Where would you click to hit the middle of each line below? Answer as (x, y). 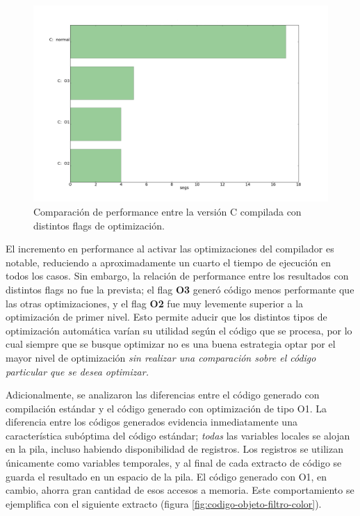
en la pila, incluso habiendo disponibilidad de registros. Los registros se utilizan (174, 449)
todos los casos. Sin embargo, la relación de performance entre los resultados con (177, 276)
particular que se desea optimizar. (77, 371)
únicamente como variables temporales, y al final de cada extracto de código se (174, 463)
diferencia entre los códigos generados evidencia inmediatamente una (152, 422)
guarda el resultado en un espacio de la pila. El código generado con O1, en (166, 476)
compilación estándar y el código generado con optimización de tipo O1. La (166, 408)
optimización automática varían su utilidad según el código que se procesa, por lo (179, 330)
